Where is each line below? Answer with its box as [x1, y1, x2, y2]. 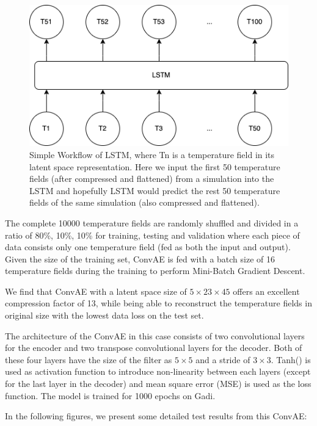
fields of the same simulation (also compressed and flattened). [29, 196, 260, 209]
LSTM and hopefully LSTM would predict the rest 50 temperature [29, 184, 280, 197]
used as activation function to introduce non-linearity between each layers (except [5, 365, 311, 378]
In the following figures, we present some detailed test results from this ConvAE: [5, 410, 307, 422]
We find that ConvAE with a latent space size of [5, 284, 187, 297]
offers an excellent [233, 284, 300, 297]
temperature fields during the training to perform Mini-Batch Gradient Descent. [5, 264, 305, 277]
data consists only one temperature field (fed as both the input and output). [5, 240, 291, 253]
